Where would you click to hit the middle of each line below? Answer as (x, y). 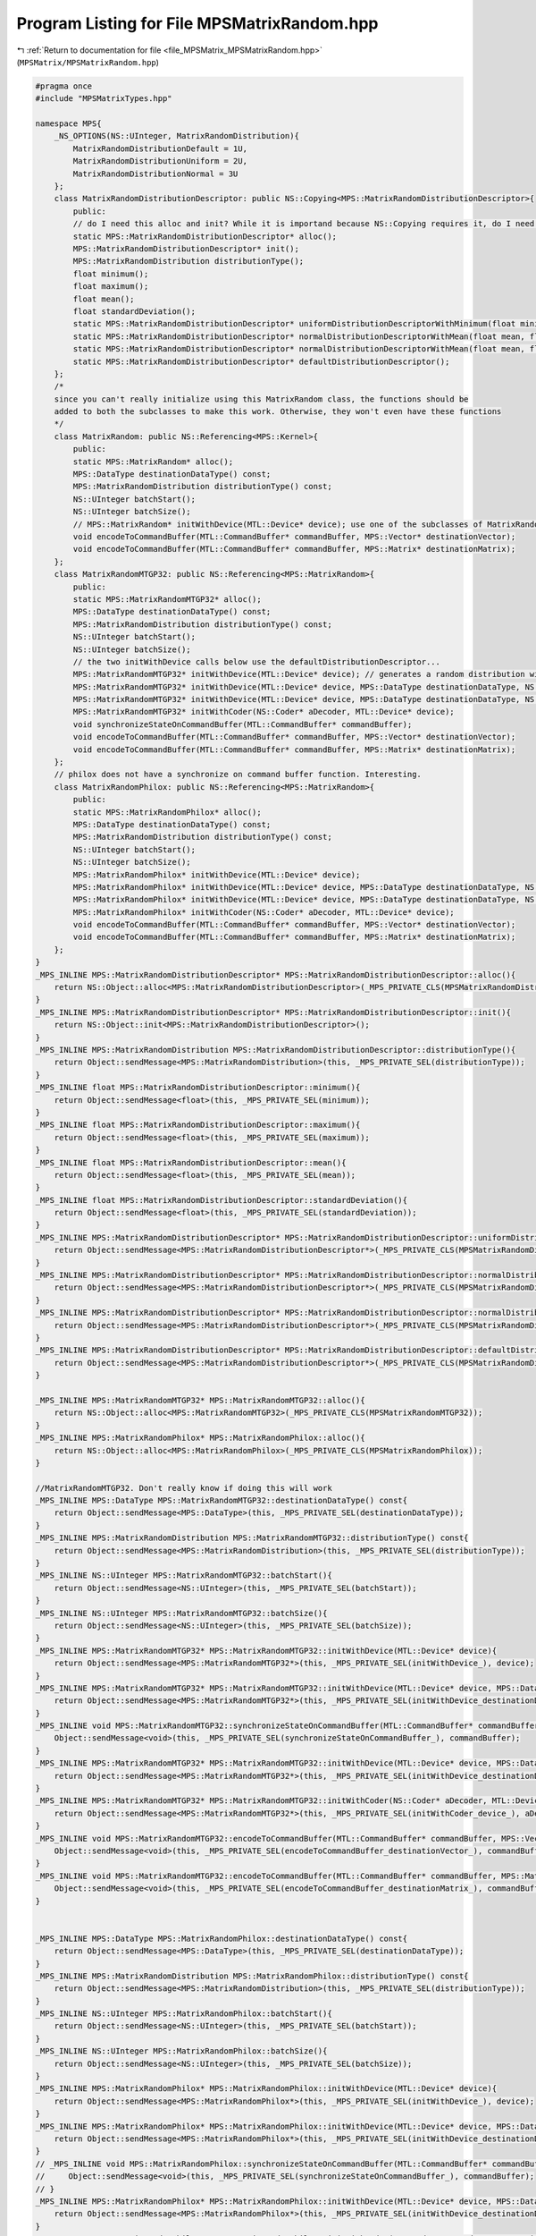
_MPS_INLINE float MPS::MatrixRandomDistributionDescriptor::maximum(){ (198, 1125)
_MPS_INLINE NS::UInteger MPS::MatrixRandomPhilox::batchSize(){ (181, 2051)
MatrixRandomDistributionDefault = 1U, (160, 148)
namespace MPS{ (68, 124)
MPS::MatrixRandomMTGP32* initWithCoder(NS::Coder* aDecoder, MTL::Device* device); (264, 712)
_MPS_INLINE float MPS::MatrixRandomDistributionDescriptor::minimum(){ (198, 1088)
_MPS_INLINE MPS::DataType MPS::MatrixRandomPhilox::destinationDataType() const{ (222, 1938)
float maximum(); (111, 287)
